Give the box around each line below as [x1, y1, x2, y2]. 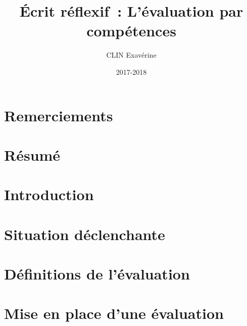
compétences [86, 20, 176, 41]
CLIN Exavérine [106, 50, 157, 60]
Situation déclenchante [4, 223, 165, 244]
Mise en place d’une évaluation [4, 303, 224, 323]
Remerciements [4, 105, 113, 125]
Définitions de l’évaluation [4, 263, 190, 284]
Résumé [4, 144, 61, 165]
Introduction [4, 184, 94, 205]
